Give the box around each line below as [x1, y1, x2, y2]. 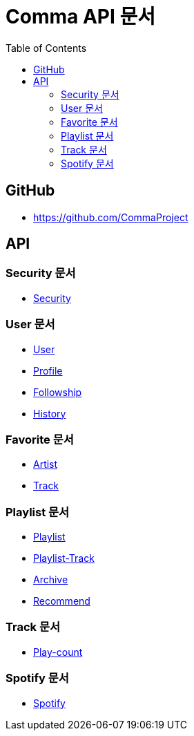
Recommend [33, 595, 90, 607]
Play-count [33, 645, 83, 658]
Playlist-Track [33, 552, 95, 565]
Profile [33, 364, 63, 377]
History [33, 407, 66, 419]
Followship [33, 386, 82, 398]
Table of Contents [6, 41, 87, 54]
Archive [33, 574, 68, 586]
